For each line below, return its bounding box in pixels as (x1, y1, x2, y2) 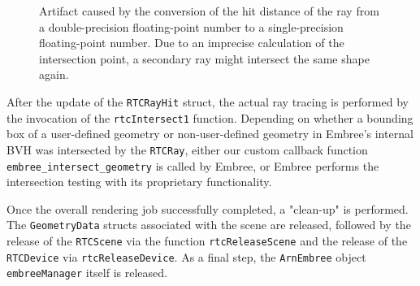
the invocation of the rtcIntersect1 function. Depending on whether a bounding (6, 109, 414, 126)
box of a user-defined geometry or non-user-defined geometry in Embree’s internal (6, 125, 414, 142)
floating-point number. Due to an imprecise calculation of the (39, 34, 344, 51)
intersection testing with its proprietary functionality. (6, 173, 272, 190)
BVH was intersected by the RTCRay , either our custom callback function (6, 141, 368, 158)
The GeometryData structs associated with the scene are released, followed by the (6, 216, 411, 233)
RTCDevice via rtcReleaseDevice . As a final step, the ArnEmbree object (6, 248, 366, 265)
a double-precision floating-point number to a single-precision (39, 18, 344, 35)
